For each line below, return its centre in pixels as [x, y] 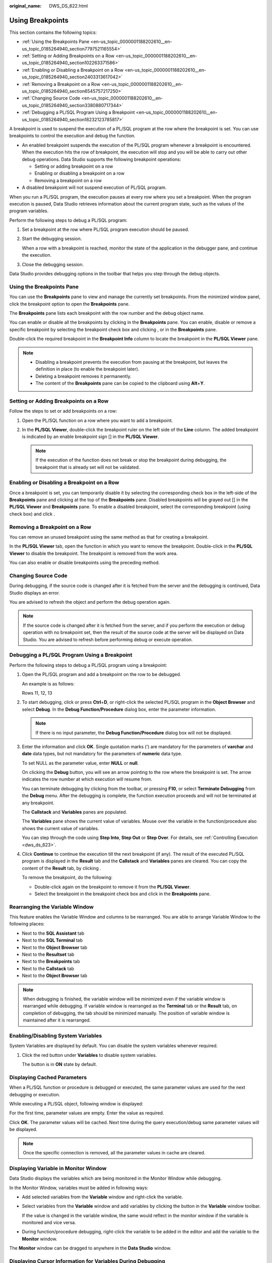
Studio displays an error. [35, 593]
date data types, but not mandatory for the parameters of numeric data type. [102, 754]
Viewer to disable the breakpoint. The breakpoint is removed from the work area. [93, 553]
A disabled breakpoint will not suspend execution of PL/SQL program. [94, 187]
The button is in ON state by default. [60, 1064]
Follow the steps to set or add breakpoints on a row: [63, 411]
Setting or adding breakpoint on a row [74, 166]
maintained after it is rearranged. [57, 1020]
